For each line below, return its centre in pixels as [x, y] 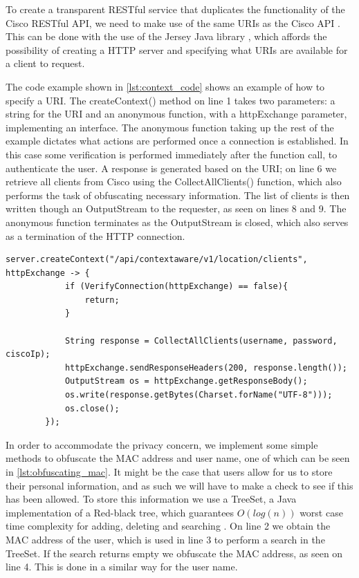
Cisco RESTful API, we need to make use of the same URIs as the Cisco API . [173, 22]
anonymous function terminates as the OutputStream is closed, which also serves [177, 222]
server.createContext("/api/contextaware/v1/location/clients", [157, 260]
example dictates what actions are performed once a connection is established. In [177, 141]
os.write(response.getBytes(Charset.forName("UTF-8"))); [199, 395]
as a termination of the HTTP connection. [95, 235]
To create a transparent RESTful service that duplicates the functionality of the [175, 9]
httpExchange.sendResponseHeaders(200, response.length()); [206, 367]
